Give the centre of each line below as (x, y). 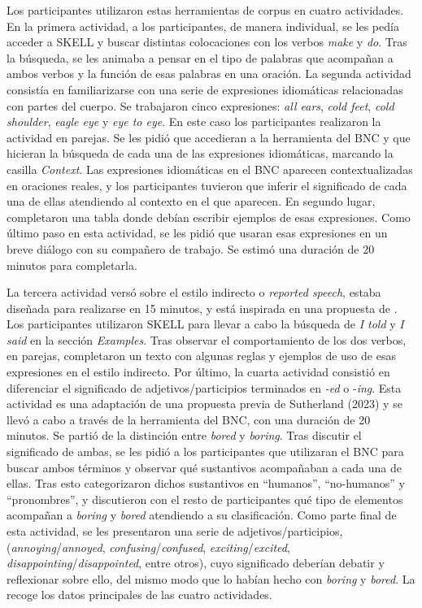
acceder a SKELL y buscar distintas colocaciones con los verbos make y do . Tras (207, 42)
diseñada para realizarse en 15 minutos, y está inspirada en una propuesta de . (202, 308)
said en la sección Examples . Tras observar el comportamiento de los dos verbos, (207, 339)
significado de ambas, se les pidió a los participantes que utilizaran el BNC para (205, 452)
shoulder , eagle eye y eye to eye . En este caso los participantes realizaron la (194, 122)
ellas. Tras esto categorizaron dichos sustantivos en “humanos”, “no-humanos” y (206, 483)
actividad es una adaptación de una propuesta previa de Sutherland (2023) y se (204, 404)
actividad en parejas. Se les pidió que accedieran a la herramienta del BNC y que (209, 137)
